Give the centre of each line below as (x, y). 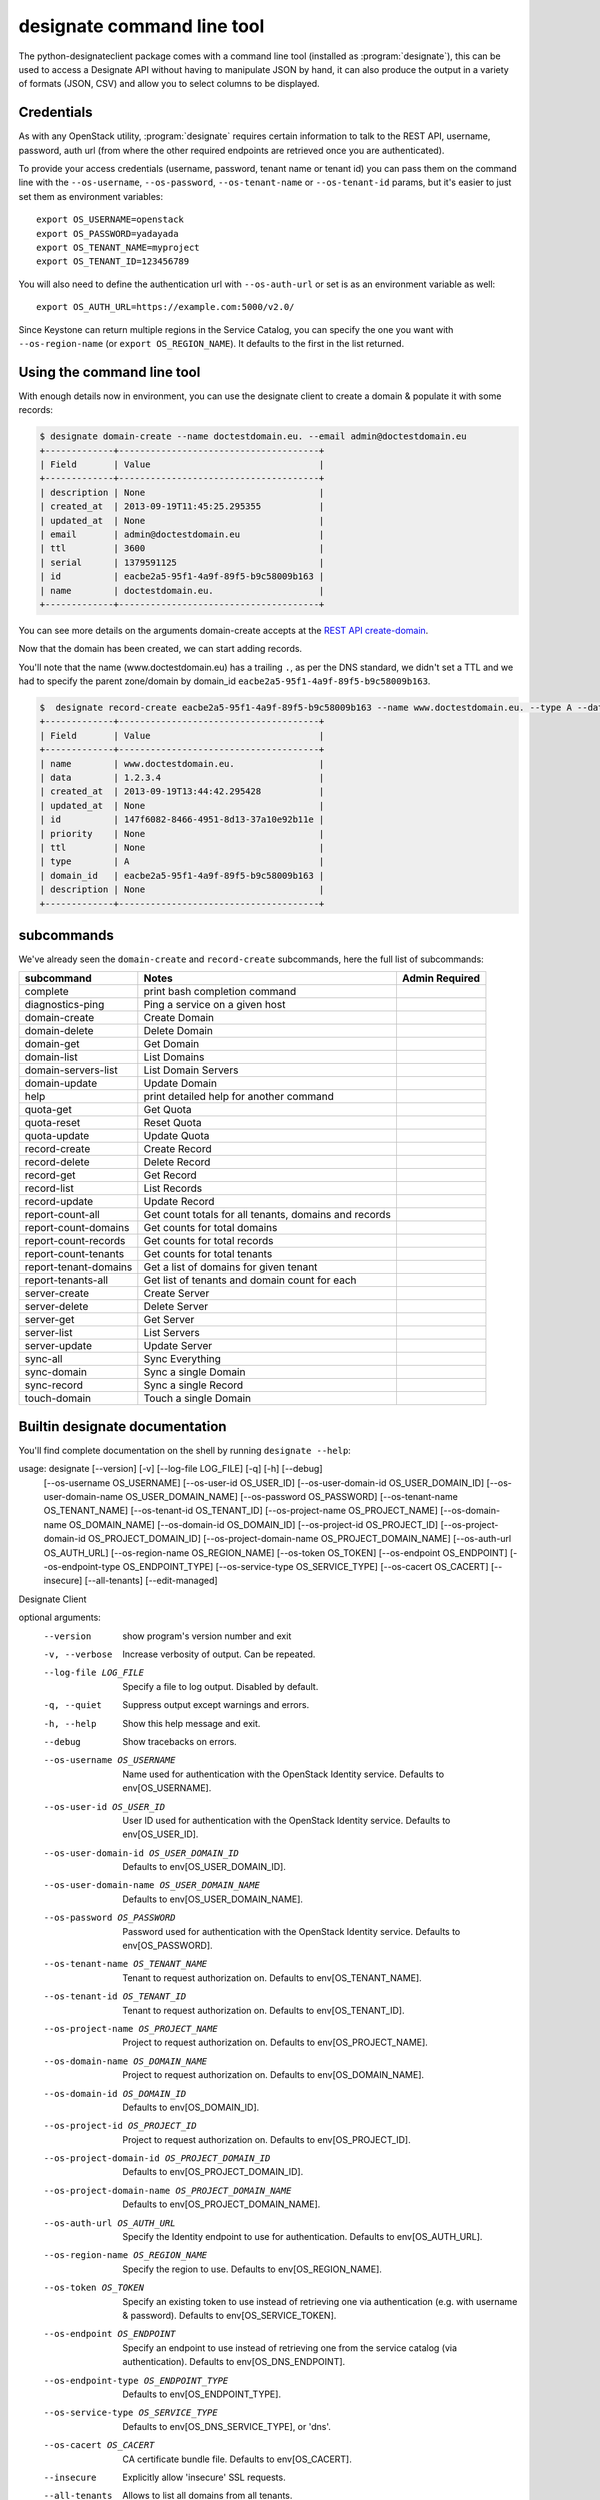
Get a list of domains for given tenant (230, 1267)
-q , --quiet (72, 1705)
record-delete (57, 1162)
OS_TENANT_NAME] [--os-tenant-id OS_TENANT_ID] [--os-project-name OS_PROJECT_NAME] (241, 1511)
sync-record (54, 1385)
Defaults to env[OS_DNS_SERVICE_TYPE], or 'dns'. (227, 2426)
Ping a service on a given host (214, 1005)
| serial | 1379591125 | (182, 562)
